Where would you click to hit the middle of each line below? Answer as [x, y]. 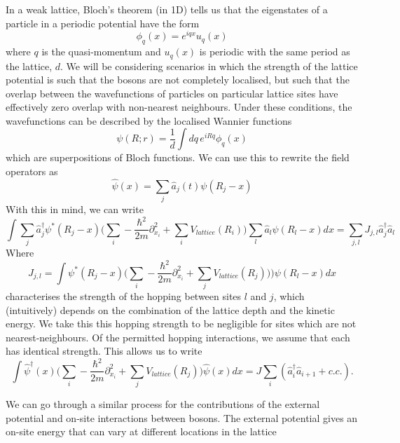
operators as [32, 171]
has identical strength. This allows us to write [104, 351]
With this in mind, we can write [75, 209]
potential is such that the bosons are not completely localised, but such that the [178, 80]
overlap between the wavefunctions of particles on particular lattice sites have [172, 93]
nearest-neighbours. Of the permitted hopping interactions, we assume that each [178, 337]
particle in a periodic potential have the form [103, 23]
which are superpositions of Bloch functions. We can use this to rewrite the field [178, 157]
